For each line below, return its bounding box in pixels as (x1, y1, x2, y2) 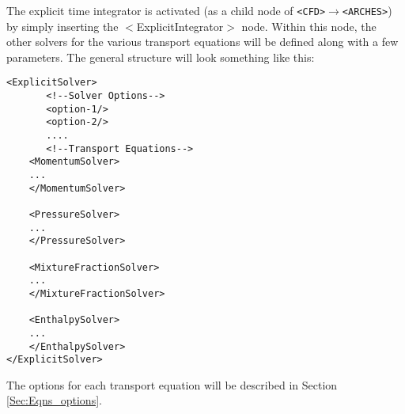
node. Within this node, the (241, 17, 377, 34)
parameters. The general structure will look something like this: (6, 48, 315, 65)
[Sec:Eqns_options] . (6, 392, 102, 408)
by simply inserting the (6, 17, 119, 34)
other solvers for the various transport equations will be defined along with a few (6, 33, 399, 50)
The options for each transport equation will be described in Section (6, 376, 338, 393)
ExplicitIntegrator (136, 17, 224, 34)
